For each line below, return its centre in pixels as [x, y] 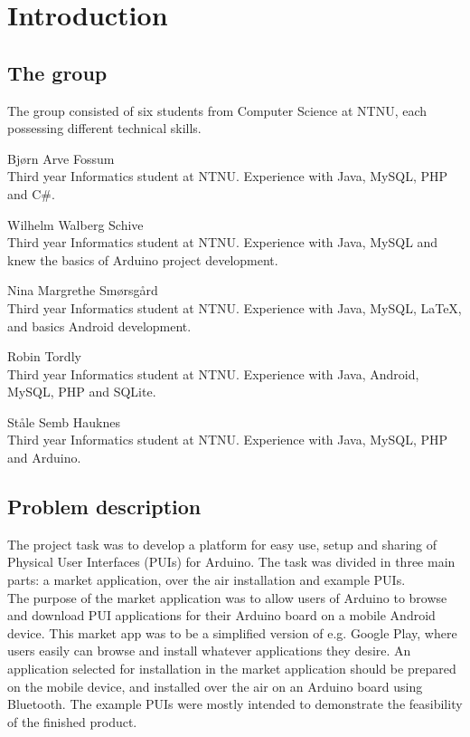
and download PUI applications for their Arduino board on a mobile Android [221, 615]
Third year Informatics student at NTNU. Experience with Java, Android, [213, 373]
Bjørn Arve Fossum [61, 158]
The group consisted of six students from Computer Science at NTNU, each [217, 110]
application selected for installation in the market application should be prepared [232, 669]
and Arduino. [44, 458]
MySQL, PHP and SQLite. [82, 392]
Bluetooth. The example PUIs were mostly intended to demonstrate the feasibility [235, 704]
